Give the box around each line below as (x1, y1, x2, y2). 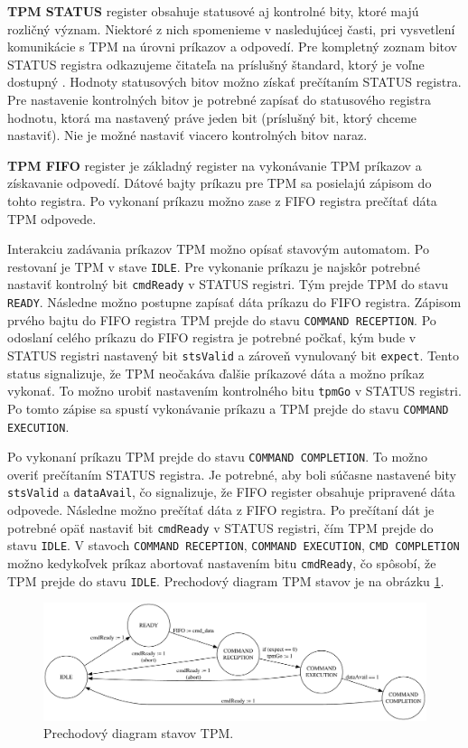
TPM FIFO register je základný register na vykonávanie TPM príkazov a (7, 155, 422, 174)
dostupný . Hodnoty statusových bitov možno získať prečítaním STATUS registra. (7, 72, 462, 91)
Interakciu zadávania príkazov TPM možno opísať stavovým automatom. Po (7, 239, 429, 258)
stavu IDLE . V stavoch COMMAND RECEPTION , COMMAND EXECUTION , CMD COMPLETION (7, 536, 460, 555)
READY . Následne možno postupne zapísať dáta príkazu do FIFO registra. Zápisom (7, 293, 462, 312)
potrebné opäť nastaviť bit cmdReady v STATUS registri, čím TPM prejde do (7, 518, 434, 537)
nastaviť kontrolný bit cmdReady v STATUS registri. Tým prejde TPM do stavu (7, 275, 449, 294)
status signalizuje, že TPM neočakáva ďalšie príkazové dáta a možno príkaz (7, 363, 425, 382)
